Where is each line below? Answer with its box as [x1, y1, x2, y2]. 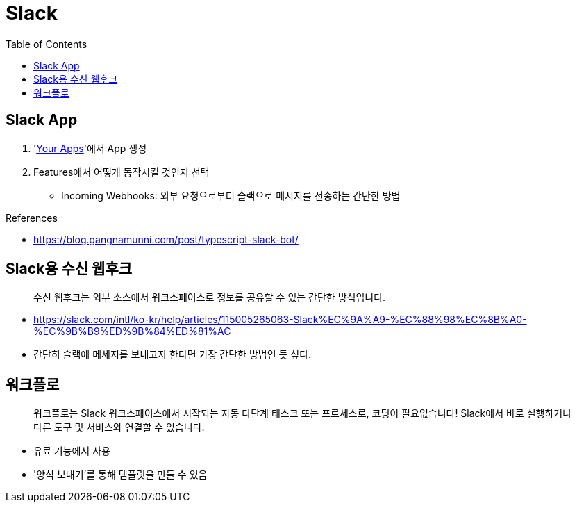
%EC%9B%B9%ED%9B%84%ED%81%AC [33, 325, 231, 338]
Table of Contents [6, 38, 87, 50]
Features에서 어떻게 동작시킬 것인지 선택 [33, 165, 210, 178]
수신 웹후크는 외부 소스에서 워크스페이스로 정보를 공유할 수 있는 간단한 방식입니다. [33, 291, 386, 304]
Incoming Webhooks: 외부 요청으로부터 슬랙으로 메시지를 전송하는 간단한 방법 [61, 189, 401, 202]
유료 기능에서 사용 [33, 445, 110, 457]
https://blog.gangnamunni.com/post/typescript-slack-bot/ [33, 233, 299, 245]
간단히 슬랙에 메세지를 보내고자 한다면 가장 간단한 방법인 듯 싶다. [33, 348, 312, 361]
